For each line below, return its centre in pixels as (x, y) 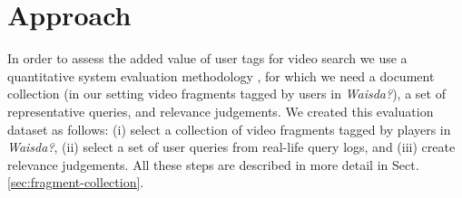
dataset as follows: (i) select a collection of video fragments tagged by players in (229, 129)
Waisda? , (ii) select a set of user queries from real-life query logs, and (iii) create (231, 147)
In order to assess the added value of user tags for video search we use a (207, 58)
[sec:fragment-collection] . (76, 182)
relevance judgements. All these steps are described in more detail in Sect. (213, 164)
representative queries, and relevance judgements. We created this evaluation (221, 111)
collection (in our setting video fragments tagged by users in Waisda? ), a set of (226, 94)
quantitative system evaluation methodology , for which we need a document (221, 75)
